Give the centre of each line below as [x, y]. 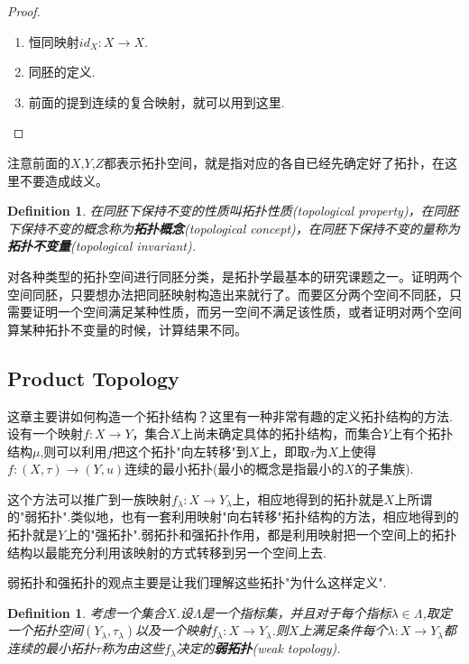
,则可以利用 [74, 451]
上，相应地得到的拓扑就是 [308, 498]
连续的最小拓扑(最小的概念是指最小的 [234, 469]
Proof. [24, 11]
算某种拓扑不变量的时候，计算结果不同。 [127, 329]
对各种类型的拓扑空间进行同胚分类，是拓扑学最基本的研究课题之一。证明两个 [234, 276]
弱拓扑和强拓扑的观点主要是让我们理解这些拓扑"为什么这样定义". [197, 582]
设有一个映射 [45, 433]
